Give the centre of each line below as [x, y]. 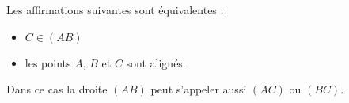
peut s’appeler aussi [199, 89]
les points [48, 62]
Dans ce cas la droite [57, 89]
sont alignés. [156, 62]
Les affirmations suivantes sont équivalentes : [115, 10]
